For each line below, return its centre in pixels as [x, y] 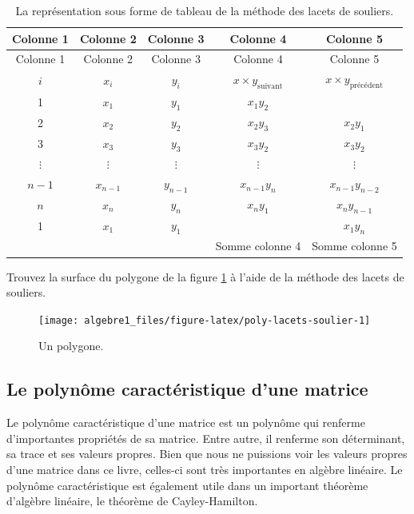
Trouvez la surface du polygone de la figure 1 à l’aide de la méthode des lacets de [205, 276]
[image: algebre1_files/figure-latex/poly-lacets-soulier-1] [205, 320]
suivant [270, 87]
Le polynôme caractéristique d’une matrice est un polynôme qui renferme [186, 422]
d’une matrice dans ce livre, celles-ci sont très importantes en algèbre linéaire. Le [205, 469]
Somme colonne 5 [354, 246]
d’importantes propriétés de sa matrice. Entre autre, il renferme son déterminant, [206, 438]
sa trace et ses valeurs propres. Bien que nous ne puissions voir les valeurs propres [207, 454]
